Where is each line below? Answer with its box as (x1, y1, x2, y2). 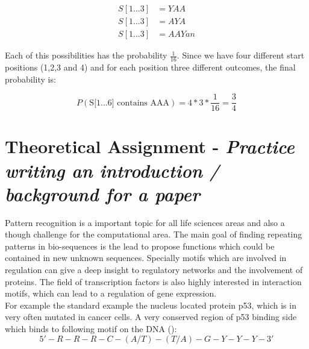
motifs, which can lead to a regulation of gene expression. (5, 287, 217, 300)
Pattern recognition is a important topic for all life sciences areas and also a (5, 216, 285, 228)
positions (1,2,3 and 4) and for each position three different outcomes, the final (5, 60, 296, 73)
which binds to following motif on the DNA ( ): (5, 322, 177, 335)
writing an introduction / (5, 157, 220, 183)
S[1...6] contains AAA (89, 98, 170, 107)
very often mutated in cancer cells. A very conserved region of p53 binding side (5, 310, 297, 323)
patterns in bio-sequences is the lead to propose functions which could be (5, 239, 275, 252)
